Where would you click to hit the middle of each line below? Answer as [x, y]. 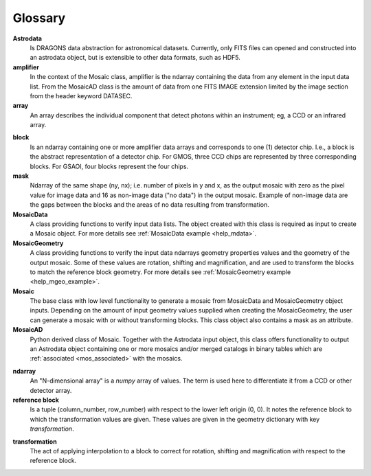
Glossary [39, 18]
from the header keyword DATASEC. [81, 95]
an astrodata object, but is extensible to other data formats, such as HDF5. [135, 58]
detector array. [51, 390]
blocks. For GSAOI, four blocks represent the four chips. [109, 166]
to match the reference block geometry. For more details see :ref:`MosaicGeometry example [160, 272]
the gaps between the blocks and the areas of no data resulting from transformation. [149, 205]
